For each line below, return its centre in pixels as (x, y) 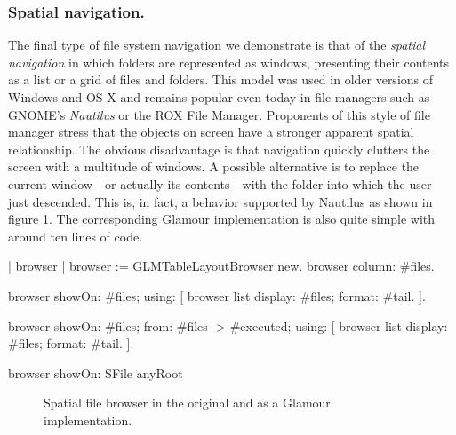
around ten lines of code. (76, 236)
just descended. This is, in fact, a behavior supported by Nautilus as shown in (220, 201)
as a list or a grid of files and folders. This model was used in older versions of (221, 79)
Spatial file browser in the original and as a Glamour (187, 403)
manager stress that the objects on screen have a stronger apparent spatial (211, 132)
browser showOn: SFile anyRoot (96, 372)
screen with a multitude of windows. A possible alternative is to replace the (214, 166)
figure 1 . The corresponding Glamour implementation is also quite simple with (222, 219)
